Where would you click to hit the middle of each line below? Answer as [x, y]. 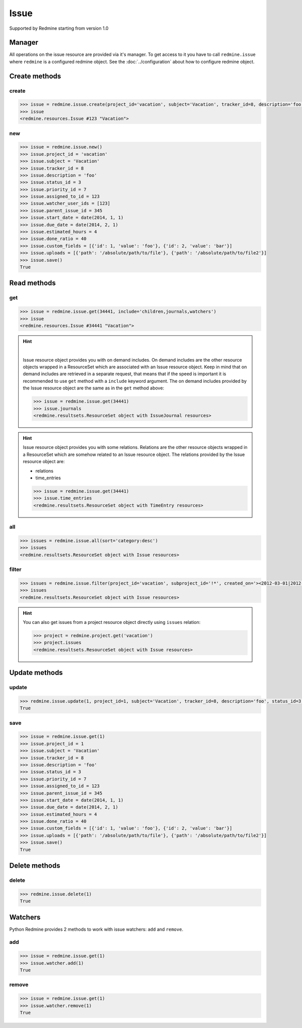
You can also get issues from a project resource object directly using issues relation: [112, 622]
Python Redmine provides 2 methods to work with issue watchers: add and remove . [96, 929]
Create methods [35, 76]
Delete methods [35, 866]
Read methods [33, 283]
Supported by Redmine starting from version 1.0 [59, 28]
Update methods [36, 673]
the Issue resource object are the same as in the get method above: [94, 388]
